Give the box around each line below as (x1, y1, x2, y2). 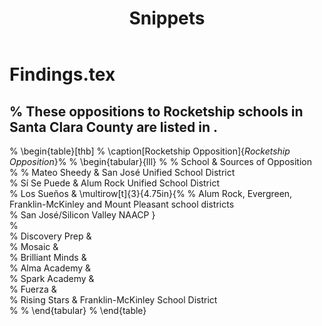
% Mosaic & (9, 241, 59, 252)
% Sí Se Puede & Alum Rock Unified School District (9, 177, 220, 189)
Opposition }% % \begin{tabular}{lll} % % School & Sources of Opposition (9, 156, 313, 167)
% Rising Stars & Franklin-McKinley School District (9, 294, 218, 306)
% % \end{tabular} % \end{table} (9, 305, 147, 316)
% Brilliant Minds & (9, 252, 87, 263)
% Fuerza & (9, 283, 57, 295)
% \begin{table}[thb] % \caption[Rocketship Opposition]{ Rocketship (9, 145, 291, 157)
